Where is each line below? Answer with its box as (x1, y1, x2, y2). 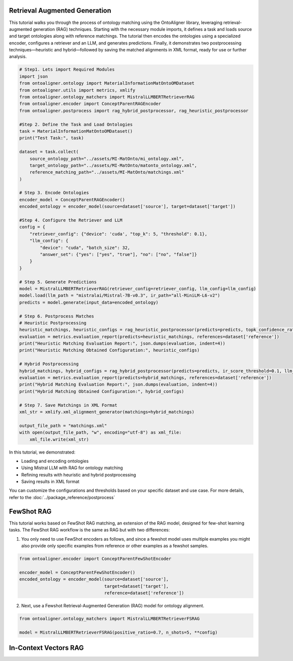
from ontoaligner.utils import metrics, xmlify (19, 87, 135, 93)
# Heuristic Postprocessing (19, 320, 86, 325)
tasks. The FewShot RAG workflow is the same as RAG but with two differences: (9, 527, 170, 533)
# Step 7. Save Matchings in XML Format (19, 402, 117, 408)
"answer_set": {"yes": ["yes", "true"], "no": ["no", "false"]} (40, 252, 197, 257)
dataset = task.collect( (19, 149, 79, 155)
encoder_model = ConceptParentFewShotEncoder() (19, 570, 135, 575)
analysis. (9, 54, 27, 60)
